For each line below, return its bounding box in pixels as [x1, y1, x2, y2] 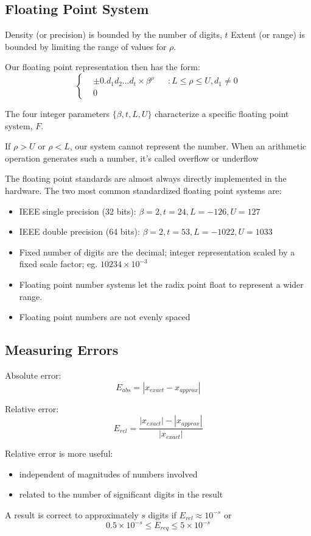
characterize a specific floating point [155, 107, 289, 120]
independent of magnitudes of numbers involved [19, 467, 198, 480]
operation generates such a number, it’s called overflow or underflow [5, 151, 259, 164]
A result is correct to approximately [5, 508, 139, 521]
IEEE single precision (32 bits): [19, 204, 136, 217]
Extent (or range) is [231, 28, 305, 41]
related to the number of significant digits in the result [19, 488, 223, 501]
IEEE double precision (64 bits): [19, 225, 140, 238]
